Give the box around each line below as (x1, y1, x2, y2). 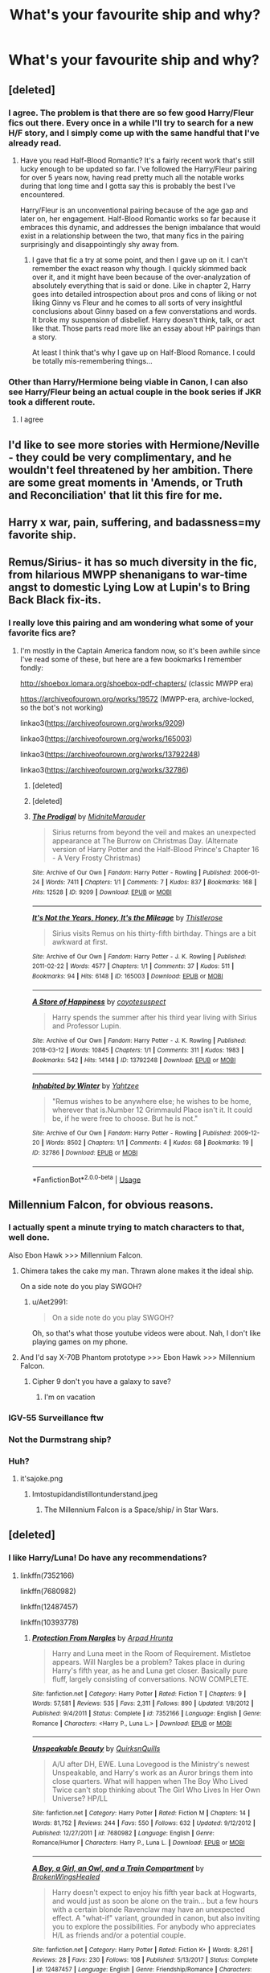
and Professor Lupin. (51, 1020, 122, 1031)
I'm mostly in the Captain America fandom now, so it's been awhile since (19, 645, 261, 655)
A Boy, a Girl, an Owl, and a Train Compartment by (31, 1863, 204, 1872)
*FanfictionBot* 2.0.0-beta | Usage (31, 1173, 141, 1184)
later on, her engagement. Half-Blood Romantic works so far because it (19, 213, 256, 223)
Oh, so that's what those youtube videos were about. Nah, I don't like (31, 1328, 261, 1337)
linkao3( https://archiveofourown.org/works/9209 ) (19, 718, 186, 727)
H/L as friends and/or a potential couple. (51, 1930, 186, 1940)
